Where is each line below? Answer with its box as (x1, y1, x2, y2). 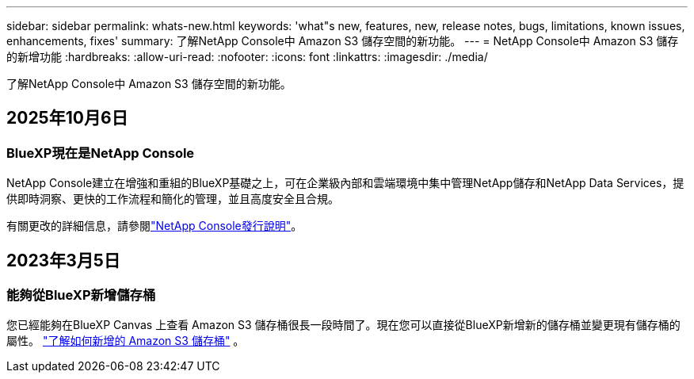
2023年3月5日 (6, 250, 120, 270)
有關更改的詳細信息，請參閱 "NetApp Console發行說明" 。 (6, 219, 303, 233)
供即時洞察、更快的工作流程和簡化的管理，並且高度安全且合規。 (6, 192, 339, 206)
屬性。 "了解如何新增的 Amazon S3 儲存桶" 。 (6, 334, 245, 348)
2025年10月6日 (6, 108, 128, 128)
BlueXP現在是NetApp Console (6, 144, 195, 161)
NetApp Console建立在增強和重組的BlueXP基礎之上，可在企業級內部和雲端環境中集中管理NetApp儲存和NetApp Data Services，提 (6, 176, 684, 190)
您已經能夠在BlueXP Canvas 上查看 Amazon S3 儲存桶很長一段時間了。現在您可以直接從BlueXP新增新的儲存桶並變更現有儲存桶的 (6, 318, 681, 332)
